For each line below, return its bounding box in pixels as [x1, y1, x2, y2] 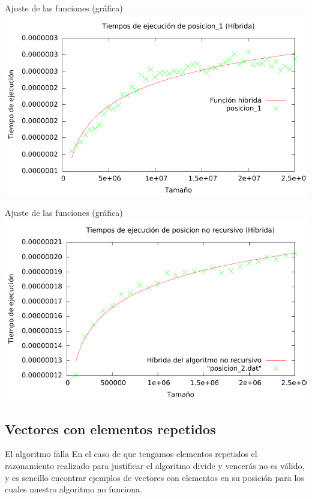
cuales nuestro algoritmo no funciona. [5, 483, 142, 495]
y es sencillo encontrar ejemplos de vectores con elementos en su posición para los [5, 471, 304, 483]
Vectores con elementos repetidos [5, 419, 216, 438]
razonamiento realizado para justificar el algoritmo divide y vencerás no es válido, [5, 459, 305, 471]
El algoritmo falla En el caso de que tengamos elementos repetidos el [5, 447, 257, 460]
